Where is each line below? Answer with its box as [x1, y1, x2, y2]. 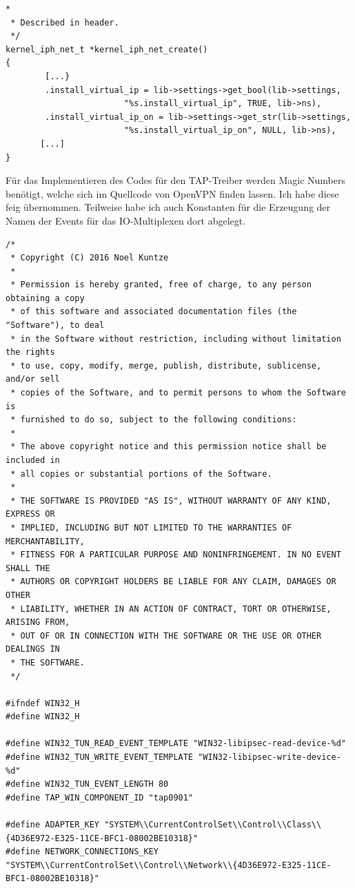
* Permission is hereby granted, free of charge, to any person [10, 280, 312, 290]
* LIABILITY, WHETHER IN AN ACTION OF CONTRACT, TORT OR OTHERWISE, [10, 603, 332, 614]
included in [6, 455, 60, 465]
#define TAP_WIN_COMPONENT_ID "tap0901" [6, 792, 194, 803]
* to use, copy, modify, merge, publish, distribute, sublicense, [10, 360, 322, 371]
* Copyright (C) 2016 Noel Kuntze [10, 253, 169, 263]
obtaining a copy [6, 293, 85, 303]
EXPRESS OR [6, 509, 55, 519]
